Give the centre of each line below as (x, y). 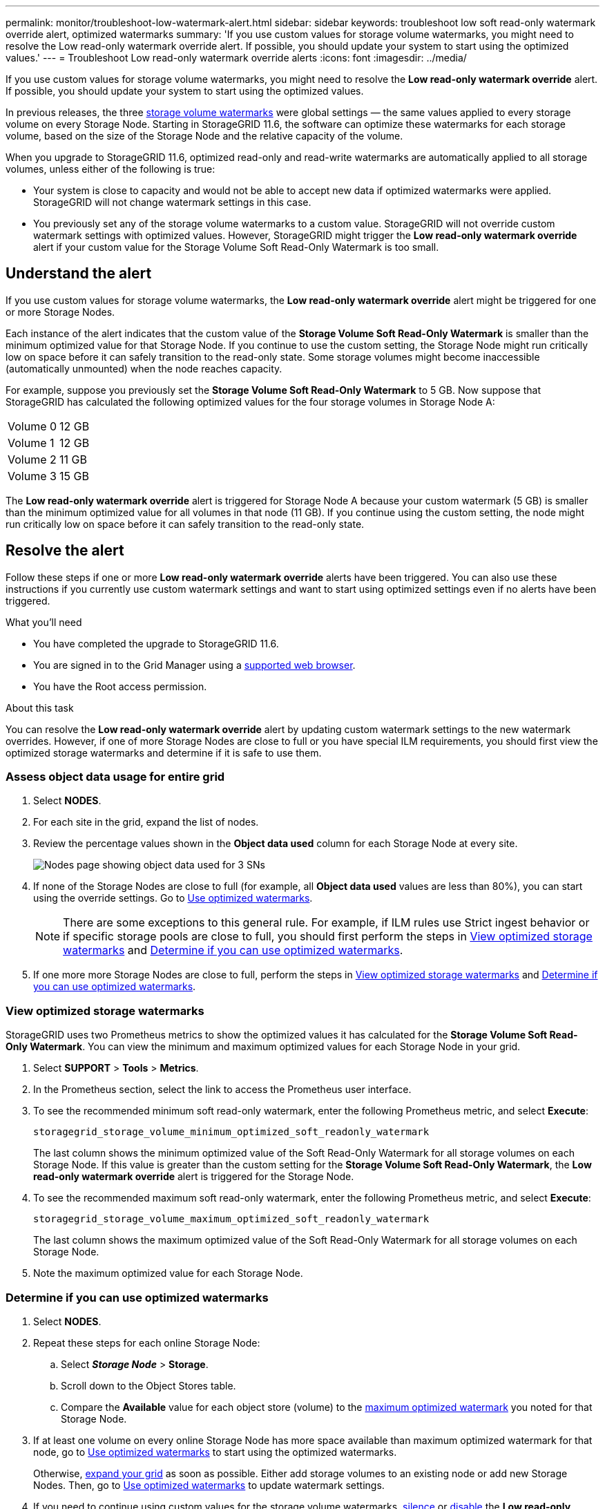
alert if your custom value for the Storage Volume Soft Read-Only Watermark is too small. (236, 247)
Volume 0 (32, 426)
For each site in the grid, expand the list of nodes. (146, 822)
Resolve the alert (65, 551)
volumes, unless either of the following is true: (111, 169)
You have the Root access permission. (120, 686)
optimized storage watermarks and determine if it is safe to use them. (164, 752)
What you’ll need (44, 622)
